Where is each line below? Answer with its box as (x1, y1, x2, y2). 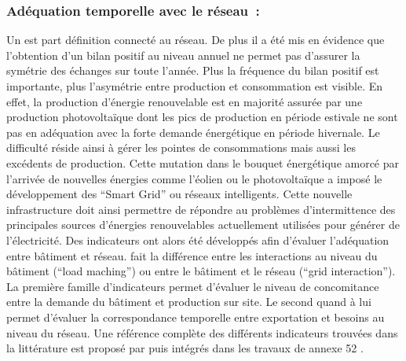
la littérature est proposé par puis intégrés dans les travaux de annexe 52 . (6, 340, 364, 356)
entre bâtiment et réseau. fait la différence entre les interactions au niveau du (6, 247, 378, 263)
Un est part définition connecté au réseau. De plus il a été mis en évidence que (6, 31, 385, 48)
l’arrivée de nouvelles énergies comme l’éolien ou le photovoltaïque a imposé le (6, 170, 382, 186)
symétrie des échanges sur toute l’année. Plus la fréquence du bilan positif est (6, 62, 379, 79)
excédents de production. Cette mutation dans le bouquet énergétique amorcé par (6, 154, 400, 171)
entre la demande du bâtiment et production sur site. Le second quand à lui (6, 293, 371, 310)
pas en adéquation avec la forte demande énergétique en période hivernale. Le (6, 123, 380, 140)
